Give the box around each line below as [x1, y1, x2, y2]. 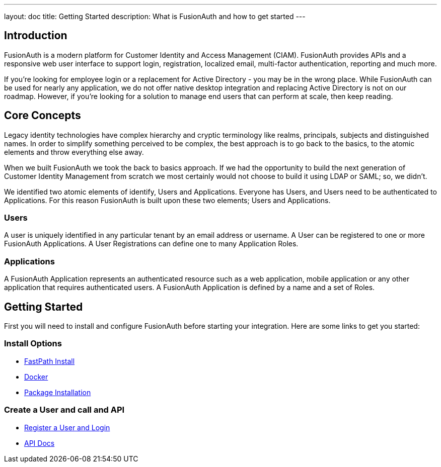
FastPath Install [24, 356, 75, 365]
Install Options [4, 338, 62, 349]
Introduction [4, 29, 67, 42]
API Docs [24, 438, 55, 447]
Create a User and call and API [4, 405, 125, 415]
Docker [24, 372, 48, 381]
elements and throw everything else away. [4, 147, 144, 156]
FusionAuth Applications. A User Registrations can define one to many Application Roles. [4, 239, 299, 248]
